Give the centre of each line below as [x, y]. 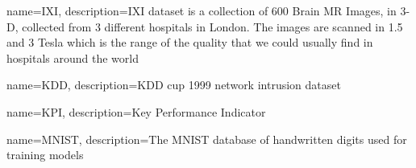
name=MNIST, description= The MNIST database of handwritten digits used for [207, 139]
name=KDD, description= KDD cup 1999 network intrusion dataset [174, 85]
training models [45, 155]
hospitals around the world [73, 57]
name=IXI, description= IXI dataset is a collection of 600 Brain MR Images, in [202, 10]
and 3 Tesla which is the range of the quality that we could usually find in [190, 42]
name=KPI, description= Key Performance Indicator [136, 111]
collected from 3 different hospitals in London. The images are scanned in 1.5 [212, 26]
